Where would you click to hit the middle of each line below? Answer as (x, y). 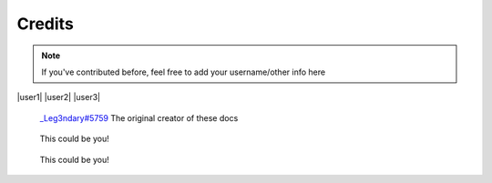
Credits (46, 24)
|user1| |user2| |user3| (58, 97)
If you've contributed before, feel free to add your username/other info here (184, 72)
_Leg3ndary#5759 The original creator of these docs (139, 117)
